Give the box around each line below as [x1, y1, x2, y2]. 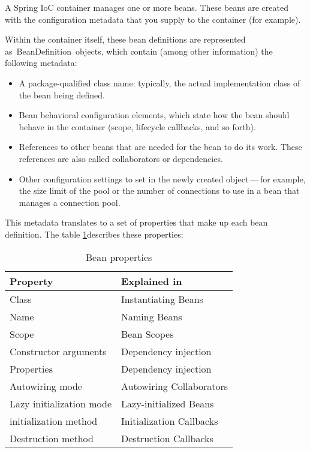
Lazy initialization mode [10, 396, 112, 410]
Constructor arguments [10, 344, 107, 358]
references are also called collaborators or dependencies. [19, 152, 223, 164]
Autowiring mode [10, 379, 82, 393]
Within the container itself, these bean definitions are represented [5, 33, 246, 46]
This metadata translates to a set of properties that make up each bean [5, 216, 268, 229]
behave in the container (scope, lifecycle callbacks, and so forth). [19, 120, 256, 133]
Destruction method [10, 431, 94, 445]
